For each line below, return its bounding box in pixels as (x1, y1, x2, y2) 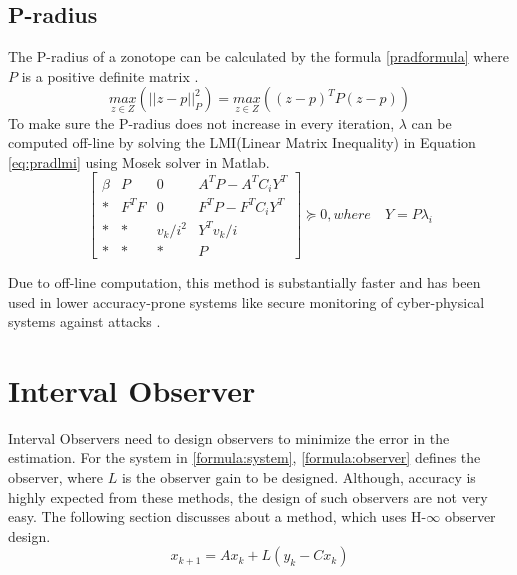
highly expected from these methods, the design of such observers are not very (8, 486, 488, 507)
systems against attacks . (8, 311, 161, 332)
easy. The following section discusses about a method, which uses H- (8, 506, 427, 527)
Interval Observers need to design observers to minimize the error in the (8, 427, 450, 448)
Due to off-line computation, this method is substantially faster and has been (8, 271, 481, 292)
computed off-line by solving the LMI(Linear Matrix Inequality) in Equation (8, 132, 476, 153)
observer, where (8, 467, 104, 488)
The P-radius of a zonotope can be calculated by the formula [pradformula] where (8, 46, 510, 67)
